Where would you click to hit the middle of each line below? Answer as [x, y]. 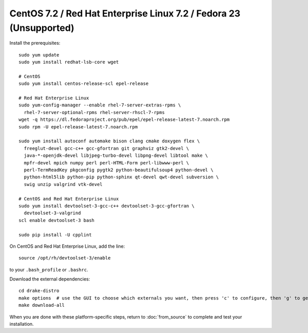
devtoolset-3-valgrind [52, 213]
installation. [22, 324]
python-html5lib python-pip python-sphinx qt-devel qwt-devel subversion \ [121, 177]
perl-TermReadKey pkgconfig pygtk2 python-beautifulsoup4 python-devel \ [119, 170]
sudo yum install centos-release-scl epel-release [84, 84]
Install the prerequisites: [35, 43]
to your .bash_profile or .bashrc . [49, 269]
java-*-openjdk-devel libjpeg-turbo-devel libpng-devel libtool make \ [116, 156]
